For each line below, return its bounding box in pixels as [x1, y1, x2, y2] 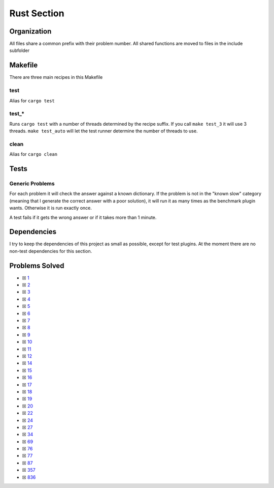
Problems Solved [9, 261, 64, 270]
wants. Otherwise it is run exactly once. [9, 205, 92, 211]
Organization [9, 27, 52, 36]
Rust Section [9, 8, 64, 19]
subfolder [9, 47, 30, 53]
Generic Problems [9, 180, 55, 187]
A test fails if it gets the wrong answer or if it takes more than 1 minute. [9, 214, 157, 220]
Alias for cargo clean [9, 151, 58, 157]
